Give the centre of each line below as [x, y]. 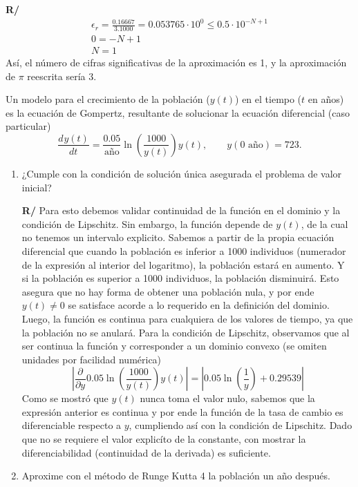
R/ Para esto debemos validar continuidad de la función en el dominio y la [181, 210]
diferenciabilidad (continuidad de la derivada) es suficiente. [146, 452]
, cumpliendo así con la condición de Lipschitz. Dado [241, 425]
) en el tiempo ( [268, 99]
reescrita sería [56, 76]
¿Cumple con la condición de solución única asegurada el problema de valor [182, 173]
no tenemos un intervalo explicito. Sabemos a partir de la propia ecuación [178, 237]
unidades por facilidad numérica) [92, 359]
